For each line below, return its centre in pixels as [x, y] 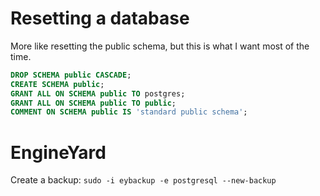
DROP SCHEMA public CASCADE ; [71, 75]
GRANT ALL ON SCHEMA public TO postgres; [98, 93]
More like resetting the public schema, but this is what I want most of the [160, 46]
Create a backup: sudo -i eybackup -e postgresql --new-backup [143, 180]
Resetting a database [100, 18]
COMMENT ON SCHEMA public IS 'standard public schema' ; [129, 112]
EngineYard [58, 152]
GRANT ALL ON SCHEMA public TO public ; [93, 103]
